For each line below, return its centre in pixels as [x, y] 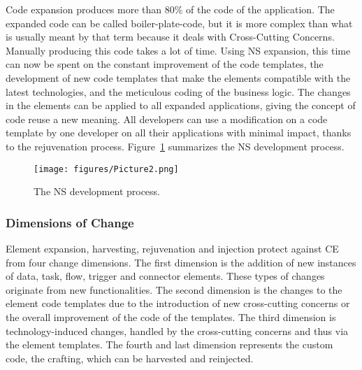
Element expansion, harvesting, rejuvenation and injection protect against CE [172, 248]
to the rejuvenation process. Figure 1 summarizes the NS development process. [175, 146]
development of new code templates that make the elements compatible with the [178, 77]
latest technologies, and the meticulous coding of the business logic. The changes [178, 91]
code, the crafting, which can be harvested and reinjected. [130, 358]
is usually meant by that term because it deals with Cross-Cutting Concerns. [170, 37]
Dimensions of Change [70, 222]
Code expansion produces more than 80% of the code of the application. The [170, 9]
